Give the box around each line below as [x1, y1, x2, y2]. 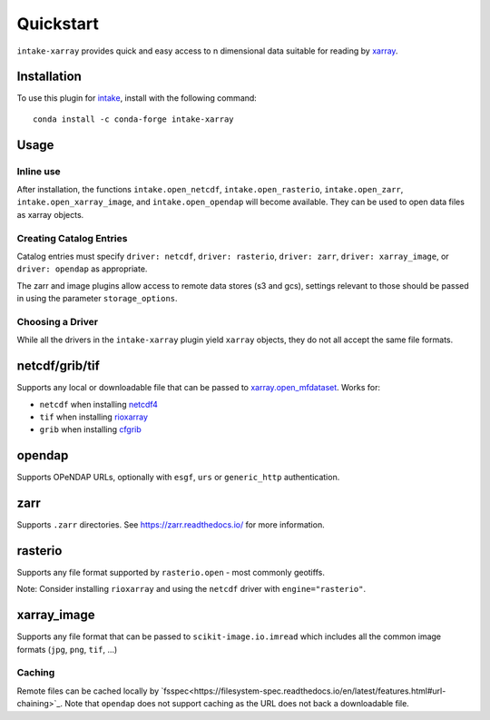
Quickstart [16, 14, 100, 34]
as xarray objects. [16, 209, 84, 220]
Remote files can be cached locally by [16, 685, 160, 696]
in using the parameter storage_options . [16, 293, 178, 304]
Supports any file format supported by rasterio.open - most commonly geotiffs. [16, 567, 326, 578]
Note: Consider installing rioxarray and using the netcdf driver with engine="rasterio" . [16, 584, 367, 595]
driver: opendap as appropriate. [16, 263, 148, 274]
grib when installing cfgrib [39, 424, 142, 435]
